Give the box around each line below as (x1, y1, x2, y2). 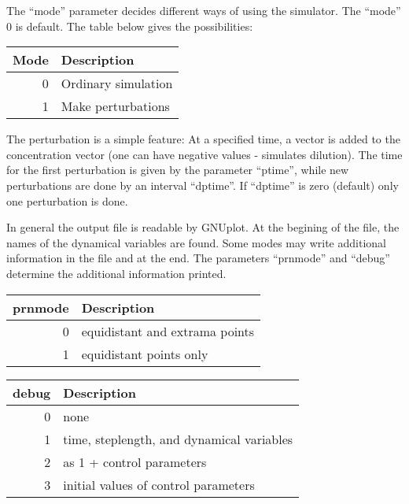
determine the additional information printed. (6, 265, 227, 281)
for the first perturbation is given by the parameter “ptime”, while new (6, 161, 349, 178)
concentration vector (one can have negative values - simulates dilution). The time (6, 146, 403, 162)
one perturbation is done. (6, 192, 128, 209)
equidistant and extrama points (81, 321, 255, 340)
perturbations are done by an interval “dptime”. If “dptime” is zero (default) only (6, 176, 399, 193)
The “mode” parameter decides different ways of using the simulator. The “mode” (6, 2, 401, 18)
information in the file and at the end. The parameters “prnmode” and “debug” (6, 250, 390, 266)
